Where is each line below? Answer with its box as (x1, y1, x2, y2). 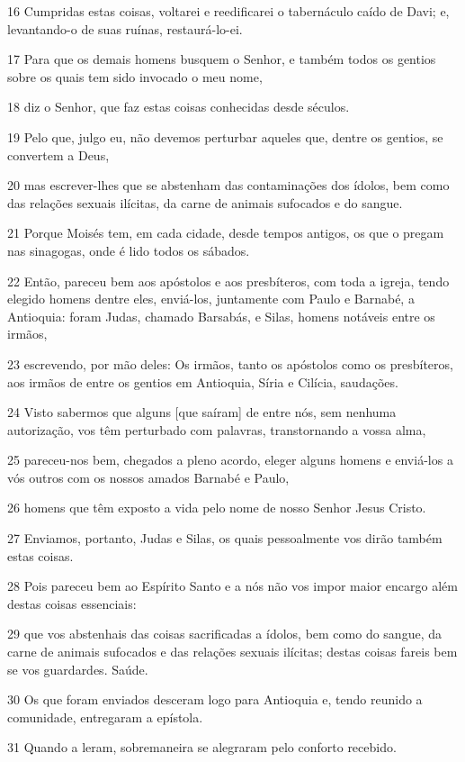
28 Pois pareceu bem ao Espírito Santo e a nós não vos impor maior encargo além (7, 576, 458, 595)
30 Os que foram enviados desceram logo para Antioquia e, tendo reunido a (7, 690, 423, 709)
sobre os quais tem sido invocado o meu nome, (7, 67, 263, 86)
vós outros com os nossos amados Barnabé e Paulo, (7, 467, 290, 486)
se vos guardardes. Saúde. (7, 659, 148, 678)
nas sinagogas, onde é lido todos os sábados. (7, 240, 250, 259)
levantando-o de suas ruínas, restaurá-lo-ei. (7, 19, 243, 38)
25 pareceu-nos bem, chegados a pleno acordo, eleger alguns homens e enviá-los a (7, 450, 453, 469)
